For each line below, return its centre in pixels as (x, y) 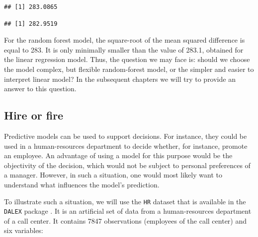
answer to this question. (40, 89)
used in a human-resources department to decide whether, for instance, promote (126, 146)
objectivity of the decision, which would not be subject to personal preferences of (127, 165)
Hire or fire (34, 115)
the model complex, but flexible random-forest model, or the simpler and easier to (129, 69)
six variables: (24, 230)
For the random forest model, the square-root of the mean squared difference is (125, 40)
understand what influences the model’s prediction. (82, 184)
